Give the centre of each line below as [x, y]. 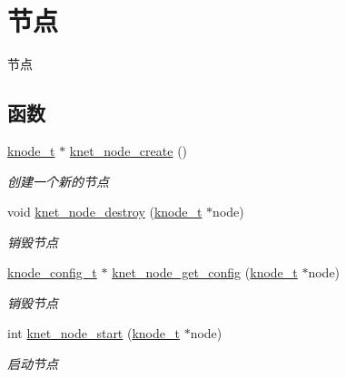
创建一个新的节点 [58, 181]
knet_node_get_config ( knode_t [205, 272]
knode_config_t [52, 272]
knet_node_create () [129, 150]
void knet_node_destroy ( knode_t [105, 212]
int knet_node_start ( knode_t [94, 333]
